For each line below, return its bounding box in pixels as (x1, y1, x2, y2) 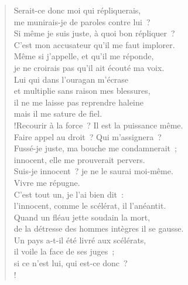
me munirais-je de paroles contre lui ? (13, 15, 151, 28)
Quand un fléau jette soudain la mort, (13, 211, 151, 223)
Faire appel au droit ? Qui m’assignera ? (13, 130, 162, 142)
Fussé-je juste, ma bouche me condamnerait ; (13, 142, 177, 154)
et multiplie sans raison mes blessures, (13, 84, 151, 97)
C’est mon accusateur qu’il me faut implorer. (13, 38, 175, 50)
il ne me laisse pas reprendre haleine (13, 96, 144, 108)
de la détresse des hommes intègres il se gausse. (13, 222, 184, 235)
